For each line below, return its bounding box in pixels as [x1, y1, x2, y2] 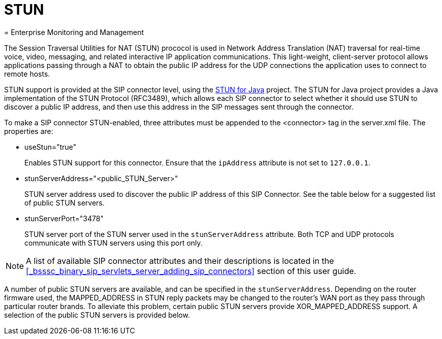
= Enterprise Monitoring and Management [4, 27, 144, 37]
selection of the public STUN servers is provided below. [4, 310, 190, 319]
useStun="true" [24, 142, 77, 151]
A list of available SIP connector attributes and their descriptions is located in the [26, 255, 334, 266]
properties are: [4, 126, 53, 135]
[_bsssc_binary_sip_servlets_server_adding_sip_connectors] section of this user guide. [26, 265, 356, 276]
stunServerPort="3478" [24, 214, 104, 223]
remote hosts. [4, 69, 50, 78]
